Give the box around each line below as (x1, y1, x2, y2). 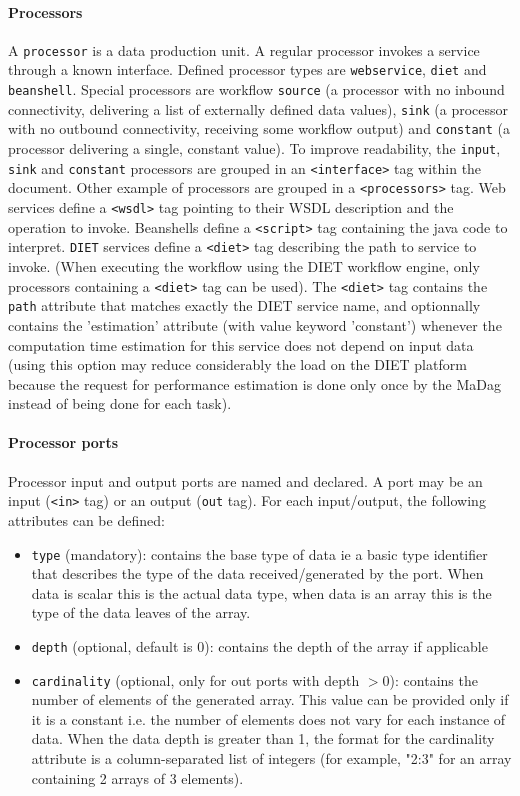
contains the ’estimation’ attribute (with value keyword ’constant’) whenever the (8, 314, 502, 335)
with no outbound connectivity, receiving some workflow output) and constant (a (8, 118, 510, 139)
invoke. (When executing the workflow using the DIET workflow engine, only (8, 256, 480, 277)
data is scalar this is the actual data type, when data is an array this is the (31, 582, 492, 603)
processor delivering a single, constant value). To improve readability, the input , (8, 138, 501, 159)
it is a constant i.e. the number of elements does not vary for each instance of (31, 708, 506, 729)
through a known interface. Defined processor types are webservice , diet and (8, 59, 487, 80)
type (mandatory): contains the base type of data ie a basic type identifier (31, 543, 488, 564)
